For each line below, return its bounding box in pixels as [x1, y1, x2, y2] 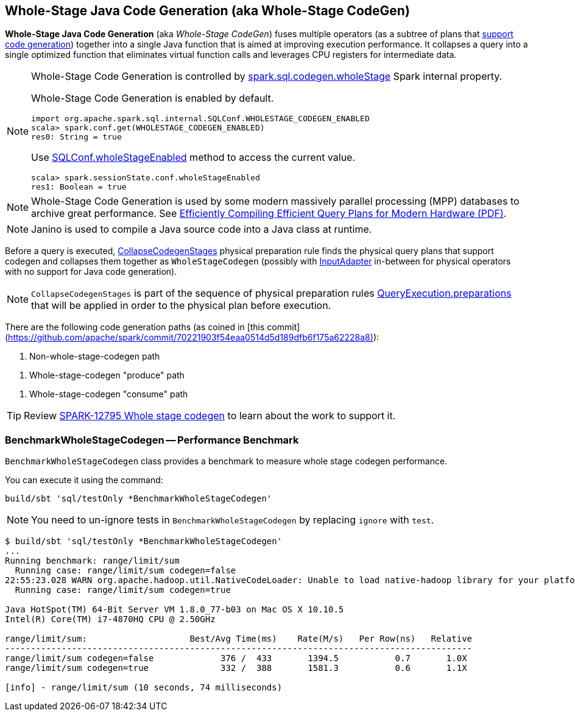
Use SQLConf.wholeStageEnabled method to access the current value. [31, 151, 356, 164]
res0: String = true [31, 132, 122, 142]
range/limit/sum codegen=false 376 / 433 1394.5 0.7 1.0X [5, 653, 467, 664]
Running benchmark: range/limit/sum [5, 556, 180, 566]
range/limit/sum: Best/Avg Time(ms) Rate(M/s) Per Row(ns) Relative [5, 634, 473, 644]
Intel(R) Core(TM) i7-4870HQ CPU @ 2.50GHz [5, 614, 216, 625]
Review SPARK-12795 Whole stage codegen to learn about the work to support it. [24, 409, 396, 422]
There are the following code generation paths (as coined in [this [5, 322, 265, 333]
